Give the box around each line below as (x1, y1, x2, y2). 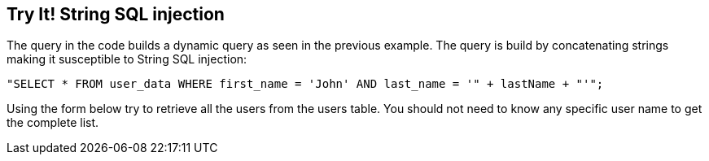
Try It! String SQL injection (7, 4, 225, 24)
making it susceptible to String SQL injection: (7, 52, 247, 67)
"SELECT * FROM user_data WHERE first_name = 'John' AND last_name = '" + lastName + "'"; (7, 77, 604, 91)
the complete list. (7, 115, 99, 130)
